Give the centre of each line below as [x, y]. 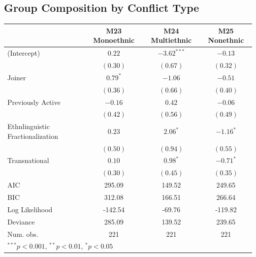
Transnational [28, 160]
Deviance [21, 221]
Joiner [17, 77]
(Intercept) [24, 53]
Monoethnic [114, 40]
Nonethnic [226, 40]
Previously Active [34, 102]
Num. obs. [23, 234]
